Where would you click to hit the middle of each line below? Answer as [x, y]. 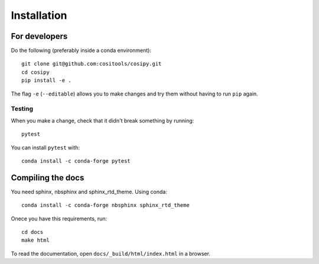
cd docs [32, 232]
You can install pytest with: [45, 147]
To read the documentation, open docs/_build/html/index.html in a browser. [111, 253]
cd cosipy [35, 72]
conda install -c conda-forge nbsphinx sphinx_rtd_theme [106, 205]
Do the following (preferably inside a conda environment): [81, 51]
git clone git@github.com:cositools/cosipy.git [92, 64]
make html [35, 240]
